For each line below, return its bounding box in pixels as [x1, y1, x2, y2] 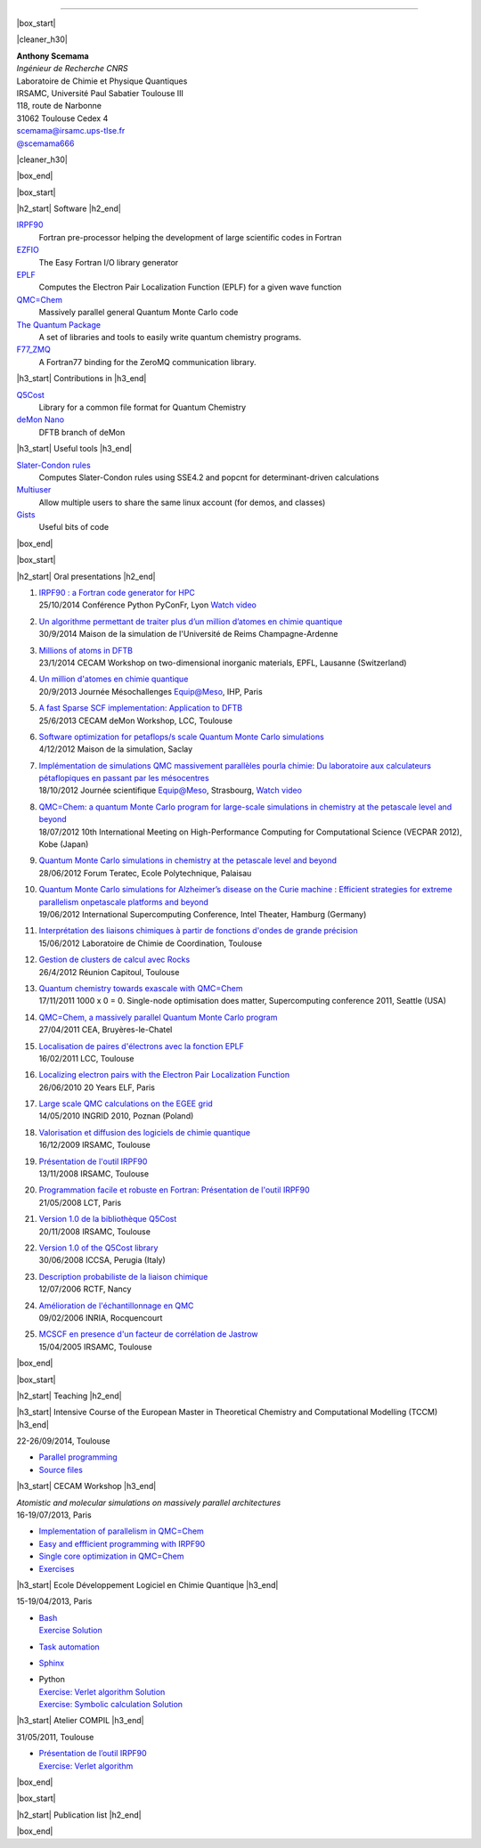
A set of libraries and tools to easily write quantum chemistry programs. [38, 331, 302, 342]
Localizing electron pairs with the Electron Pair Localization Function [38, 1070, 289, 1080]
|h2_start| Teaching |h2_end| [16, 1390, 122, 1401]
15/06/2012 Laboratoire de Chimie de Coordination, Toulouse [38, 938, 263, 948]
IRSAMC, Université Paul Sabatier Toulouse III [16, 87, 184, 98]
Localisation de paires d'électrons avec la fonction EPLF [38, 1040, 245, 1051]
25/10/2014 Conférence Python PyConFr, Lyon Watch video [38, 599, 257, 610]
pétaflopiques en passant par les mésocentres [38, 773, 209, 784]
